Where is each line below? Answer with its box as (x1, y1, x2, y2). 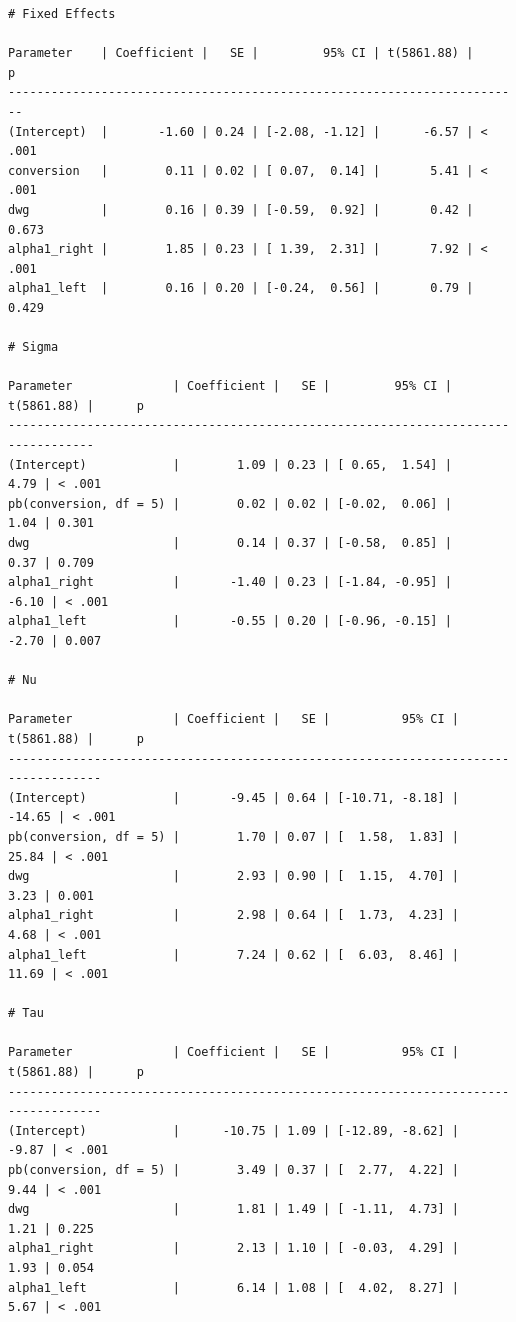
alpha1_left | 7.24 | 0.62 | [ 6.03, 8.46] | (8, 947, 460, 962)
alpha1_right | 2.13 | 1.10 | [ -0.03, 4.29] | (8, 1241, 460, 1256)
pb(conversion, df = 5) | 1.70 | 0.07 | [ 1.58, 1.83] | (8, 829, 460, 844)
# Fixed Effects (8, 7, 116, 21)
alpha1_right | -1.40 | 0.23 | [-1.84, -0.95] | (8, 575, 452, 590)
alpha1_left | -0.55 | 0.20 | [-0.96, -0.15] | (8, 614, 452, 629)
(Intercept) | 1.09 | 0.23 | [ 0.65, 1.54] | (8, 457, 452, 472)
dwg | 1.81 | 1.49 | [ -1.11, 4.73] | (8, 1202, 460, 1217)
